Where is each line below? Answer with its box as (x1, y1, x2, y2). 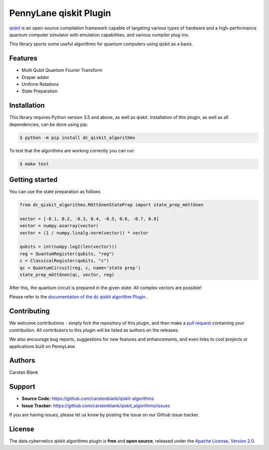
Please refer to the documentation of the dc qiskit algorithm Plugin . (9, 294, 148, 300)
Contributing (9, 307, 50, 316)
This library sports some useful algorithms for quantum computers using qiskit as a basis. (9, 41, 193, 47)
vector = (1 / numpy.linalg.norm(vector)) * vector (19, 230, 149, 236)
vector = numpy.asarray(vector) (19, 223, 99, 229)
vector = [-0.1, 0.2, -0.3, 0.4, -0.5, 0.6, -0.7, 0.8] (19, 216, 159, 222)
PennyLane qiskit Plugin (9, 7, 112, 18)
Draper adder (21, 74, 49, 80)
